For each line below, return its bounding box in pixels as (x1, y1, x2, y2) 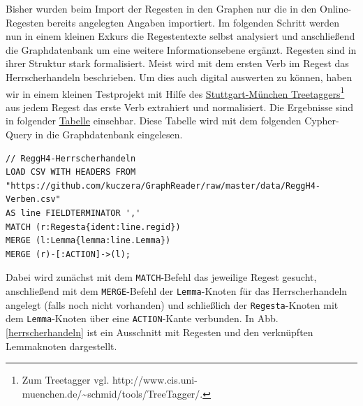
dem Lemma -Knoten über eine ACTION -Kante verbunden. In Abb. (6, 311, 279, 326)
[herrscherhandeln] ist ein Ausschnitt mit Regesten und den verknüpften (6, 324, 313, 339)
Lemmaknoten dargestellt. (6, 338, 117, 353)
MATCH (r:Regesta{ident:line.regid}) (6, 222, 181, 232)
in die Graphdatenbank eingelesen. (35, 127, 183, 141)
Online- (320, 1, 352, 15)
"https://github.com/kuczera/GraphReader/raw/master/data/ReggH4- (6, 180, 321, 191)
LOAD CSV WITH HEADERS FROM (6, 167, 136, 177)
